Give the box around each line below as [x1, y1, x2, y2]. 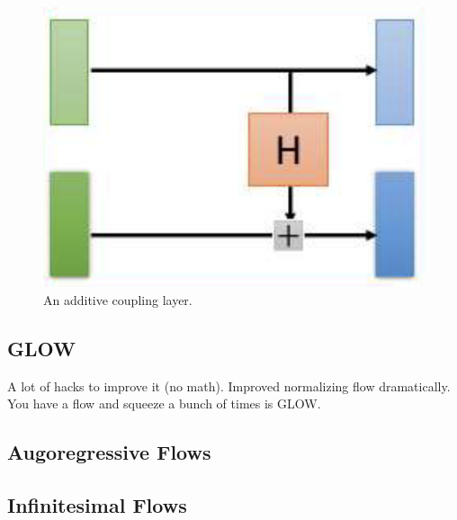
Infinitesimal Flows [7, 490, 187, 518]
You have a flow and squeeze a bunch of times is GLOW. [7, 394, 321, 413]
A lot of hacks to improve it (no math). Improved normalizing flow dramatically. [7, 376, 451, 395]
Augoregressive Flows [7, 438, 211, 466]
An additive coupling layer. [43, 290, 193, 309]
